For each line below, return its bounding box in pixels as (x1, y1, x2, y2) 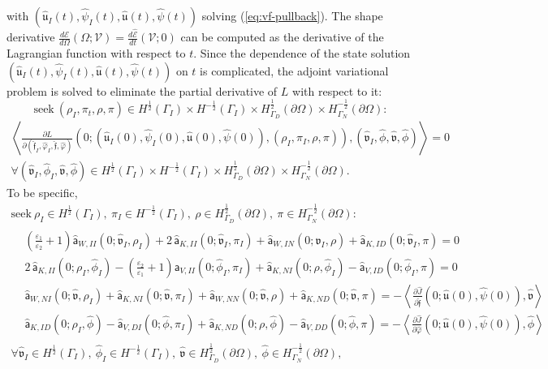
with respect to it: (292, 82, 382, 99)
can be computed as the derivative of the (180, 28, 384, 45)
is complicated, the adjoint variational (200, 62, 389, 79)
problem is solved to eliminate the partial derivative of (6, 82, 278, 99)
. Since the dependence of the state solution (193, 44, 411, 61)
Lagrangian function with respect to (6, 44, 186, 61)
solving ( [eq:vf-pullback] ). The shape (201, 7, 383, 24)
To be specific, (6, 184, 78, 201)
